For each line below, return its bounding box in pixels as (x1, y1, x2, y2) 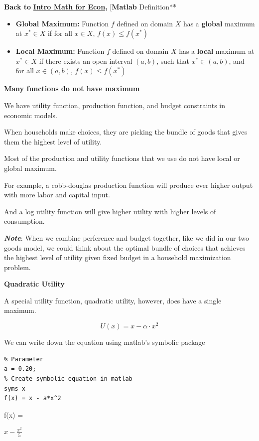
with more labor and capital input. (4, 189, 110, 200)
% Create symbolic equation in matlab (4, 375, 132, 382)
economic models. (4, 110, 58, 120)
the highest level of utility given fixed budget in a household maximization (4, 252, 231, 263)
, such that (156, 55, 189, 66)
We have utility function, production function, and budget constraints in (4, 100, 226, 110)
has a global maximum (183, 18, 255, 28)
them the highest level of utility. (4, 136, 102, 147)
